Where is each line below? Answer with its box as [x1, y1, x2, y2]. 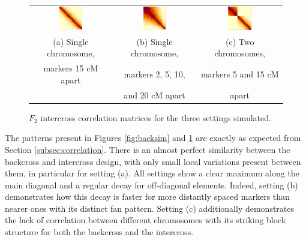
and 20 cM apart [124, 88, 185, 101]
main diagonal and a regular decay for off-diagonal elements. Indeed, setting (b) [5, 178, 298, 191]
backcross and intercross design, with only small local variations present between [5, 155, 301, 167]
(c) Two [225, 35, 254, 47]
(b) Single [136, 35, 173, 47]
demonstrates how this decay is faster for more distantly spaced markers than [5, 190, 290, 203]
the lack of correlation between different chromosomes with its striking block [5, 214, 286, 226]
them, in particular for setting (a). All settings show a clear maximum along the [5, 167, 299, 179]
